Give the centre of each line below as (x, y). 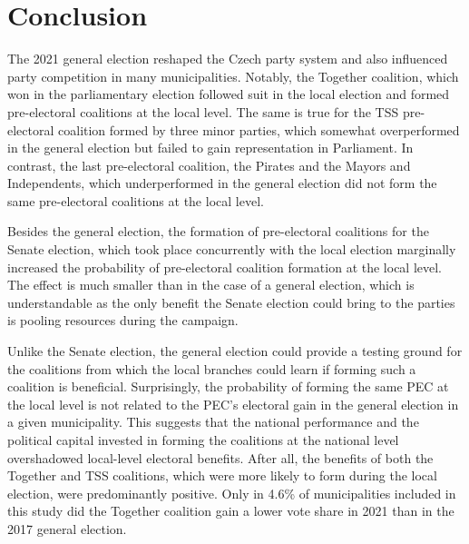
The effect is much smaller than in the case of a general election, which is (211, 285)
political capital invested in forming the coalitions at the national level (203, 440)
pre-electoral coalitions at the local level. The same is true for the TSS (203, 111)
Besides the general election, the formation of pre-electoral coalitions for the (218, 231)
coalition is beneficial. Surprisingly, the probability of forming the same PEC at (228, 386)
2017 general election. (67, 528)
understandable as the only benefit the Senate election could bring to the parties (231, 302)
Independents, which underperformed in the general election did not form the (222, 183)
